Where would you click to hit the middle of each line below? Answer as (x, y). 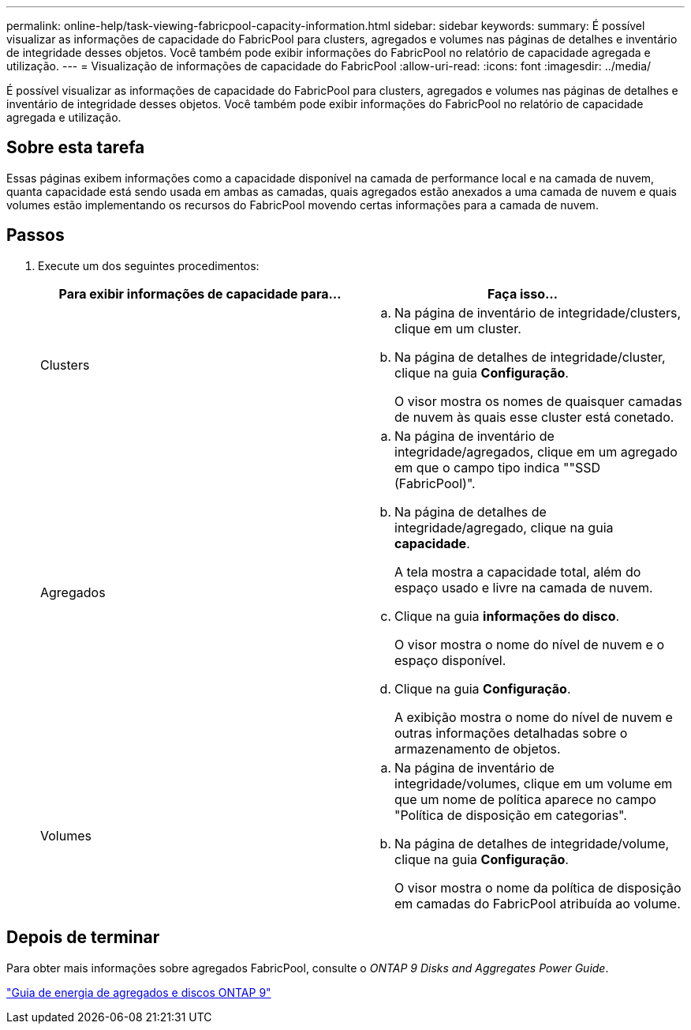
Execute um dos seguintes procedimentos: (149, 265)
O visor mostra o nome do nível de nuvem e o (530, 644)
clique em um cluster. (458, 328)
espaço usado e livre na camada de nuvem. (524, 587)
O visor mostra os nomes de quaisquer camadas (538, 401)
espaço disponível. (450, 660)
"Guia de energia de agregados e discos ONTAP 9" (139, 992)
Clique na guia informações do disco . (507, 616)
